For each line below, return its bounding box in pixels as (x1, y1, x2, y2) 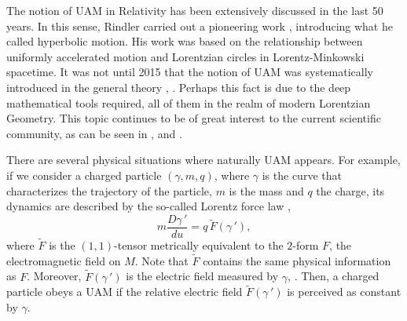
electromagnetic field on (6, 252, 121, 268)
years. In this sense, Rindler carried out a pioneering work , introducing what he (6, 17, 393, 34)
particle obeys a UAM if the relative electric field (6, 283, 243, 300)
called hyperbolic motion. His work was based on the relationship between (6, 33, 363, 49)
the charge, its (316, 182, 385, 199)
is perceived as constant (287, 283, 401, 300)
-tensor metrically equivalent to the (114, 237, 284, 253)
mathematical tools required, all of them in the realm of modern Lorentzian (6, 94, 371, 111)
